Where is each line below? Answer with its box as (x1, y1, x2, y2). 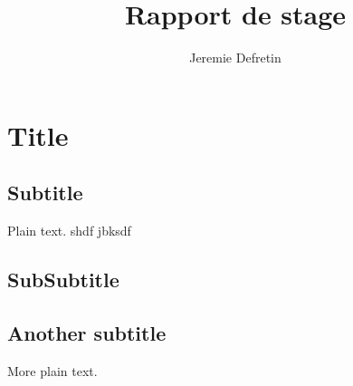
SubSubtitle (7, 265, 119, 294)
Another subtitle (7, 318, 167, 346)
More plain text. (7, 361, 98, 380)
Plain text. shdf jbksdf (7, 221, 131, 240)
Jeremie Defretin (189, 48, 281, 67)
